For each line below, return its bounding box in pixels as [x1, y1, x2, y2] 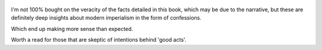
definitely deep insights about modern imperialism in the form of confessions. [11, 14, 202, 21]
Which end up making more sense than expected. [11, 25, 134, 32]
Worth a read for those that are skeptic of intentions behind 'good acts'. [11, 36, 187, 43]
